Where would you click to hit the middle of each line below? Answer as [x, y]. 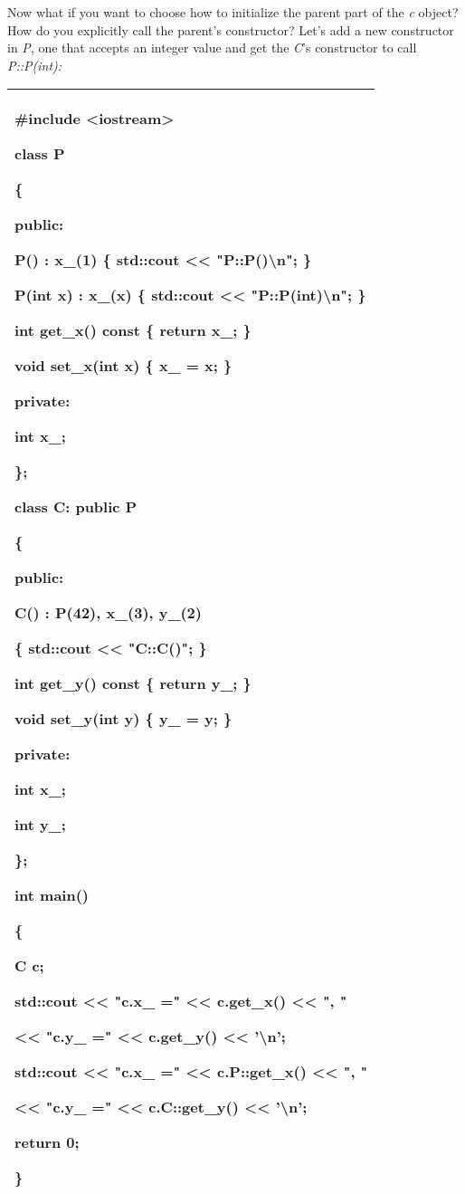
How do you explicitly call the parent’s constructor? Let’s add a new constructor [231, 29]
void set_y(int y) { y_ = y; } [123, 719]
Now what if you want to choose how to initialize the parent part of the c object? [233, 12]
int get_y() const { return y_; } [133, 683]
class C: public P [76, 507]
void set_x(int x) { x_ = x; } [123, 366]
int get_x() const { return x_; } [133, 330]
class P [40, 154]
